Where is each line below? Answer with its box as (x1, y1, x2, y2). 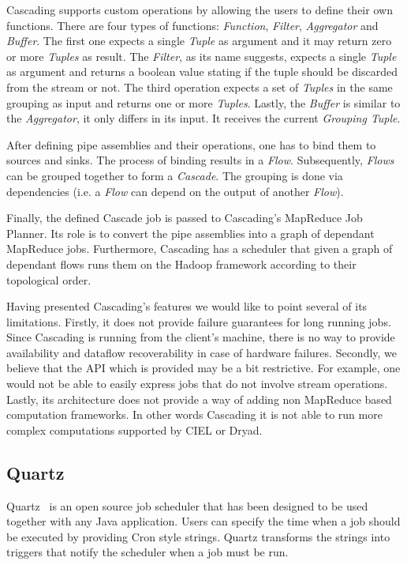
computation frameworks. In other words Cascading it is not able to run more (6, 406, 383, 423)
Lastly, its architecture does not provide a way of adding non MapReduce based (6, 390, 392, 407)
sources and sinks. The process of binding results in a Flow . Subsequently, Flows (6, 152, 394, 168)
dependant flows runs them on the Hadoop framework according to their (6, 255, 357, 272)
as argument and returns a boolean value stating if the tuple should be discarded (6, 63, 398, 80)
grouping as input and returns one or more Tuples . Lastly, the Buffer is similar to (6, 94, 401, 111)
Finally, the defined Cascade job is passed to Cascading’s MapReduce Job (6, 209, 363, 226)
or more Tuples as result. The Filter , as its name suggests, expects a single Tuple (6, 47, 397, 64)
